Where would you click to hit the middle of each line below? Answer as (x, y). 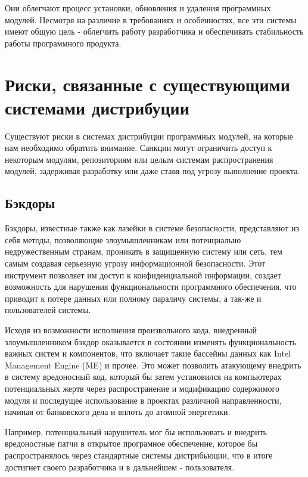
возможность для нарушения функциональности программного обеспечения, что (151, 286)
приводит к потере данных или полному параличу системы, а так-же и (133, 298)
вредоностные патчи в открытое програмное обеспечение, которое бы (131, 443)
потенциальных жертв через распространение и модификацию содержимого (142, 388)
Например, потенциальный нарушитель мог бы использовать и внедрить (136, 431)
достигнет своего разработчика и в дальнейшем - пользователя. (120, 467)
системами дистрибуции (97, 107)
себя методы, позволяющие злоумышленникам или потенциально (123, 239)
